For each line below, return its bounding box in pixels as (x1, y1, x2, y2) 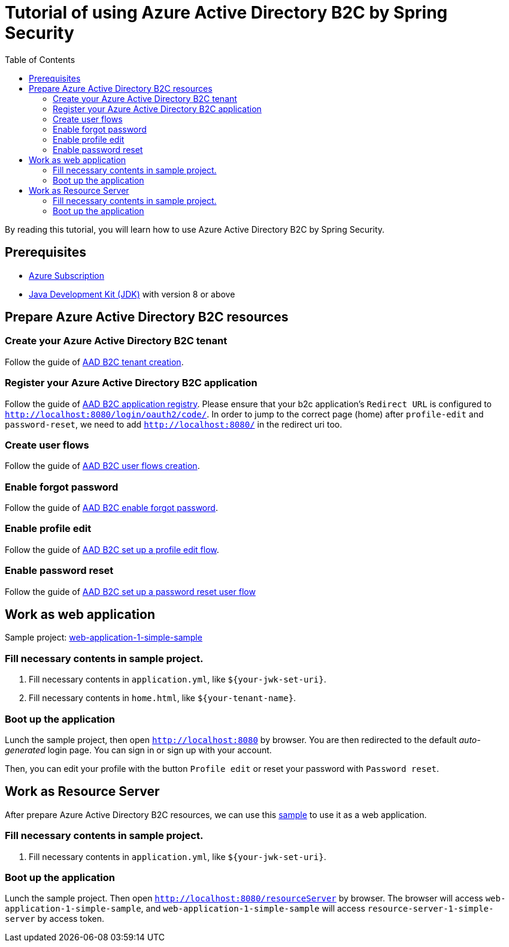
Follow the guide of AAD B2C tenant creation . (5, 356, 184, 367)
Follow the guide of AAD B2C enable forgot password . (5, 503, 218, 513)
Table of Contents (5, 54, 75, 65)
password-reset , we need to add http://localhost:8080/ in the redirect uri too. (5, 419, 343, 429)
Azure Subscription (29, 270, 105, 281)
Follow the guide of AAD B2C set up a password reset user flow (5, 586, 256, 597)
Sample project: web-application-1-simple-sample (5, 632, 202, 643)
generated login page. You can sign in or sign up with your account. (5, 744, 272, 755)
